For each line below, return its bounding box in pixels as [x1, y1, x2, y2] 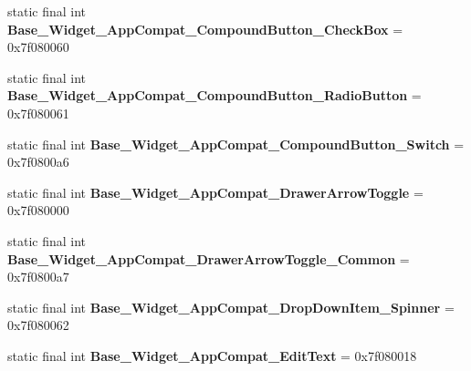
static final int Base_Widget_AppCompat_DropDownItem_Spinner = [7, 297, 455, 316]
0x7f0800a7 [7, 267, 69, 286]
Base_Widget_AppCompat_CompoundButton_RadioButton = [7, 86, 422, 105]
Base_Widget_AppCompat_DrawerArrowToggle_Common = [7, 249, 410, 268]
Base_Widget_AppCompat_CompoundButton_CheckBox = [7, 19, 403, 38]
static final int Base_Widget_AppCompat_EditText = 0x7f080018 [7, 345, 417, 365]
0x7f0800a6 [7, 152, 69, 171]
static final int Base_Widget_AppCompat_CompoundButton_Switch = [7, 134, 465, 153]
